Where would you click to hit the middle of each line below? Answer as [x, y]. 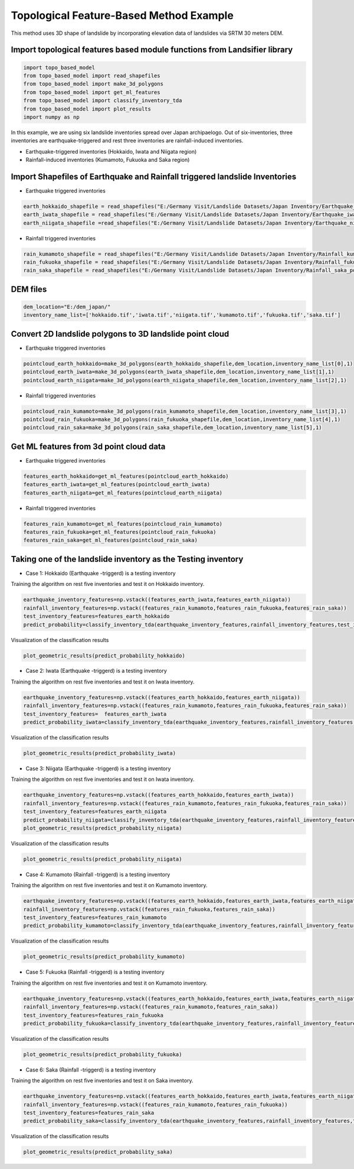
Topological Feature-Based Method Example [122, 15]
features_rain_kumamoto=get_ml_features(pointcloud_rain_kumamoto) [123, 524]
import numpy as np [51, 117]
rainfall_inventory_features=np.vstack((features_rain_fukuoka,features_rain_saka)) [149, 909]
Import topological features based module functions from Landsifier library [152, 50]
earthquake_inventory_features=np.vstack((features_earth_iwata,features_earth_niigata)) [157, 600]
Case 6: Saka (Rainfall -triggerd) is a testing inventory [91, 1070]
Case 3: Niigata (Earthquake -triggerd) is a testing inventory [98, 769]
